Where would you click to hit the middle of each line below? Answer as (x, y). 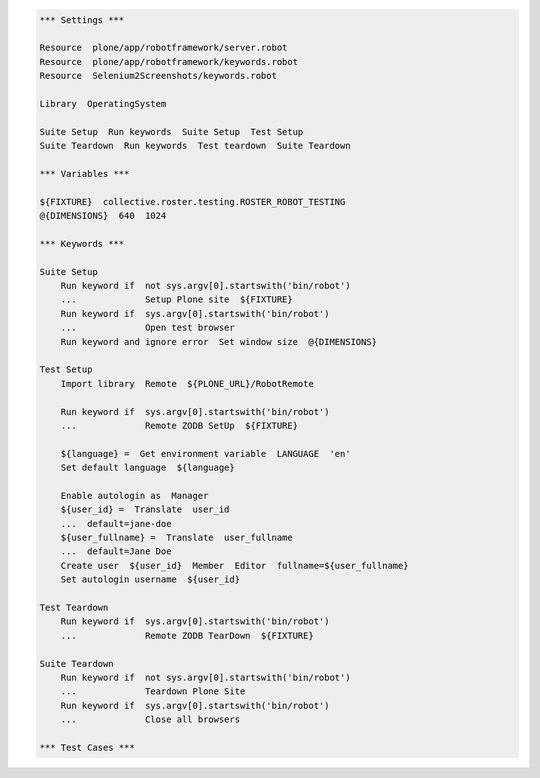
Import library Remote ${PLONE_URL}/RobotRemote (187, 383)
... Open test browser (147, 328)
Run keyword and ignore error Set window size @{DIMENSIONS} (219, 341)
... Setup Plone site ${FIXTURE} (177, 299)
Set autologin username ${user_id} (150, 579)
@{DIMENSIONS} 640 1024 (103, 216)
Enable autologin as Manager (134, 495)
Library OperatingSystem (103, 103)
